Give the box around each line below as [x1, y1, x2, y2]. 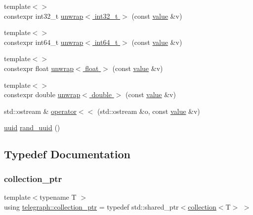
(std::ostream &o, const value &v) [97, 106, 200, 116]
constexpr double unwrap [4, 89, 81, 100]
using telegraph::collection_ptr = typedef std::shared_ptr [4, 201, 179, 212]
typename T [40, 191, 77, 202]
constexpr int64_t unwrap [4, 36, 84, 47]
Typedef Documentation [4, 146, 130, 162]
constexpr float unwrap [4, 63, 74, 73]
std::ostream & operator [4, 106, 77, 116]
